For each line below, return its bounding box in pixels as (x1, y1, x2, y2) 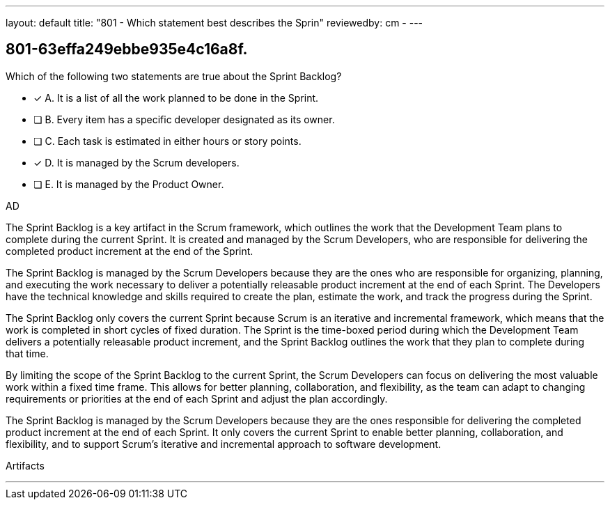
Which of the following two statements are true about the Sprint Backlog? (6, 70, 342, 82)
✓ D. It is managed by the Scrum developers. (33, 156, 240, 169)
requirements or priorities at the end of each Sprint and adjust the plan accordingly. (6, 392, 388, 405)
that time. (6, 347, 49, 359)
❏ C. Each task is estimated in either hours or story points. (33, 134, 302, 147)
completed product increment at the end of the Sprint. (6, 244, 253, 257)
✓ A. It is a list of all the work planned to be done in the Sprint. (33, 91, 319, 104)
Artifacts (6, 459, 45, 472)
